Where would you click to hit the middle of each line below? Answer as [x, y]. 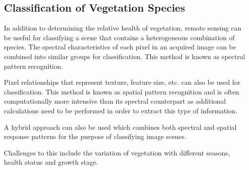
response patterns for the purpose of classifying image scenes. [95, 136]
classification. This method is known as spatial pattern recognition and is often [122, 91]
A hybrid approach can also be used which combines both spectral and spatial [120, 127]
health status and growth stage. [51, 162]
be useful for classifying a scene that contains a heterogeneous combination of [119, 37]
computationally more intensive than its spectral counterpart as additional [115, 101]
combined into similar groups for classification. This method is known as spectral [124, 56]
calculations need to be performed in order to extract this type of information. [121, 110]
